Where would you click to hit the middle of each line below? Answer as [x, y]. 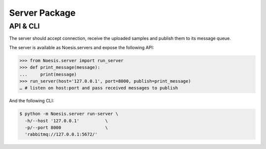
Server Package [42, 13]
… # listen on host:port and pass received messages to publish [99, 88]
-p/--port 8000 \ [66, 128]
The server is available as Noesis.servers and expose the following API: [82, 47]
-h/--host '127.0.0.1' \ [66, 121]
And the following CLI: [32, 101]
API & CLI [24, 26]
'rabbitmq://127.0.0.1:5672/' [61, 134]
